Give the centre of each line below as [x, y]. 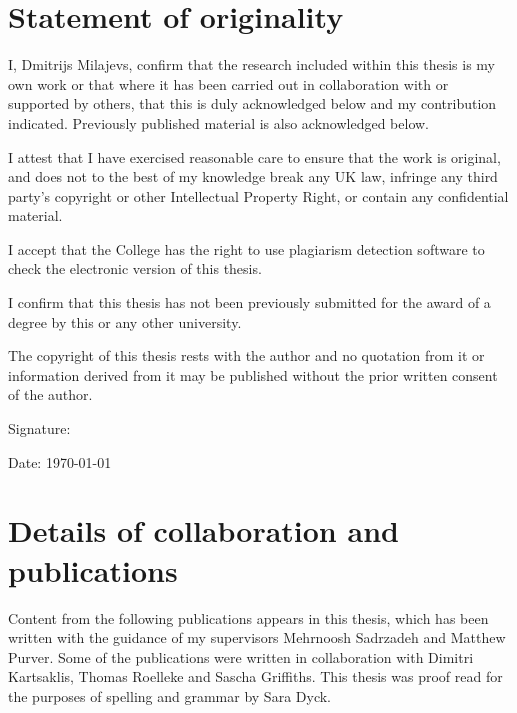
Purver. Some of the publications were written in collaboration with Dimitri [241, 656]
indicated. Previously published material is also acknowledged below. [218, 122]
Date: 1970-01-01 [60, 461]
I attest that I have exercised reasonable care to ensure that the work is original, [254, 156]
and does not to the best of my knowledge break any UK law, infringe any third [253, 176]
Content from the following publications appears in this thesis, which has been [248, 617]
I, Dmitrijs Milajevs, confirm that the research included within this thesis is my [252, 64]
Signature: [39, 428]
